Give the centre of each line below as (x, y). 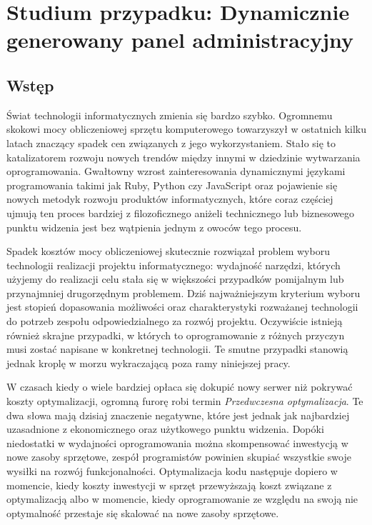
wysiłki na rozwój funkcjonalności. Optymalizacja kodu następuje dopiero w (172, 471)
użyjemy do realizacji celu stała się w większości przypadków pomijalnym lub (175, 279)
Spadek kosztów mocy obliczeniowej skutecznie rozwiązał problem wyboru (168, 251)
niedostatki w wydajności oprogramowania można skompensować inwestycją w (177, 442)
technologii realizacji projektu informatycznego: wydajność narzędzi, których (174, 265)
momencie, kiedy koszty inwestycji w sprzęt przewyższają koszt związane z (169, 485)
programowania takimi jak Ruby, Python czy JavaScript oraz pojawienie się (172, 185)
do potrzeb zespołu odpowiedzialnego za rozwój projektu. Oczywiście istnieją (175, 321)
